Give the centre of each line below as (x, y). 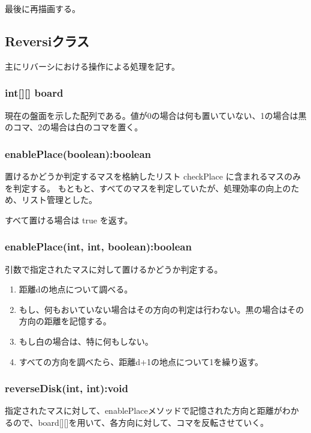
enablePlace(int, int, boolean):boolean (98, 247)
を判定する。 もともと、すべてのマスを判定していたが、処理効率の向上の (148, 188)
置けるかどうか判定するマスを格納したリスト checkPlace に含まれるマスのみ (153, 176)
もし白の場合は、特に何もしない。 (86, 341)
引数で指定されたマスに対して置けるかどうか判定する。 (114, 269)
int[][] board (34, 93)
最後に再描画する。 (43, 8)
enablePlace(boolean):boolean (78, 153)
